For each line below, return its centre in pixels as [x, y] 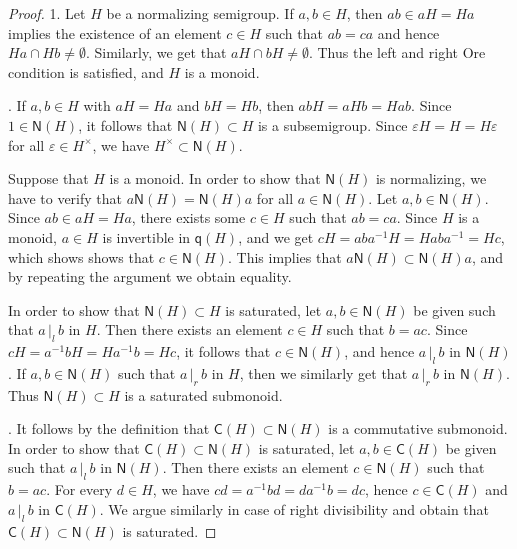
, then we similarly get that [323, 372]
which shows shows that [81, 256]
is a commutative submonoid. [418, 428]
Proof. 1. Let [47, 13]
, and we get [276, 236]
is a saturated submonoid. [203, 394]
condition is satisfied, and [86, 71]
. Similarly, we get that [156, 52]
